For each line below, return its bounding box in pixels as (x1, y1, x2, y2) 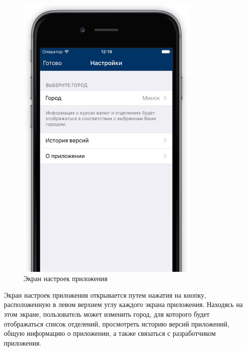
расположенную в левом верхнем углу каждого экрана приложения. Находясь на (4, 299, 243, 309)
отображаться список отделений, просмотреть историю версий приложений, (4, 318, 229, 329)
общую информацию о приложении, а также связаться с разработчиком (4, 328, 216, 338)
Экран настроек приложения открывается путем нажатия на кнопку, (4, 289, 206, 300)
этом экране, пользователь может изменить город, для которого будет (4, 309, 210, 319)
